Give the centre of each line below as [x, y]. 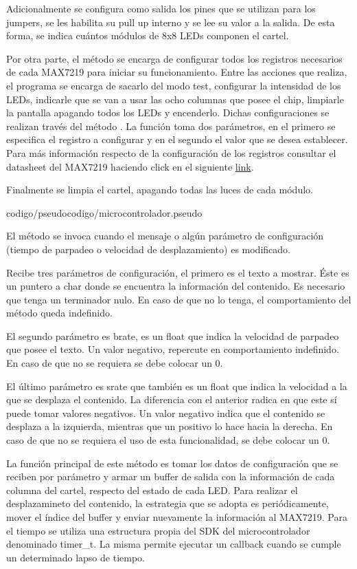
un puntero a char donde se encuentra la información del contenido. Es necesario [176, 286]
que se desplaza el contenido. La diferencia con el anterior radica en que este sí [172, 399]
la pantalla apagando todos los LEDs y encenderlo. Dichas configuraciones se [168, 112]
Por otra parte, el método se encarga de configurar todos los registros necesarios [174, 58]
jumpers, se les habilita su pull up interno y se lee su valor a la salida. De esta [171, 22]
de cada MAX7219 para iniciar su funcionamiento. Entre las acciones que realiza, [177, 72]
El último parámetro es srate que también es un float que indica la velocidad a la [177, 386]
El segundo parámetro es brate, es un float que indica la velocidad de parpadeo [173, 335]
